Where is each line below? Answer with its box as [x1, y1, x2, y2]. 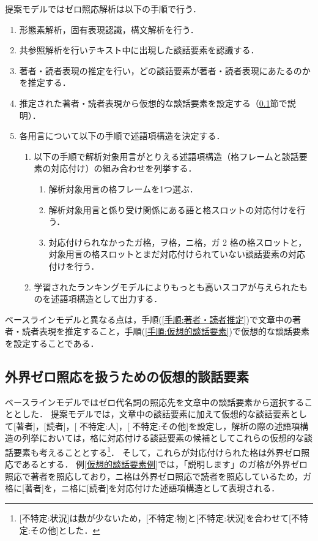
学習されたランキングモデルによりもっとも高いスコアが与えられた [34, 280, 299, 293]
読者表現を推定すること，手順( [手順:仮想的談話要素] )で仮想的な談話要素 [21, 325, 310, 338]
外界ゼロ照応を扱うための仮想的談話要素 [5, 366, 249, 385]
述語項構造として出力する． [51, 292, 163, 305]
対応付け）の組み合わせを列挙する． [51, 162, 197, 175]
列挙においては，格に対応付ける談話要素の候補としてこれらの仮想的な [21, 431, 304, 444]
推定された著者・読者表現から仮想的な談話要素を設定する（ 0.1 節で [19, 96, 287, 109]
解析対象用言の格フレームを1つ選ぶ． [48, 182, 198, 195]
